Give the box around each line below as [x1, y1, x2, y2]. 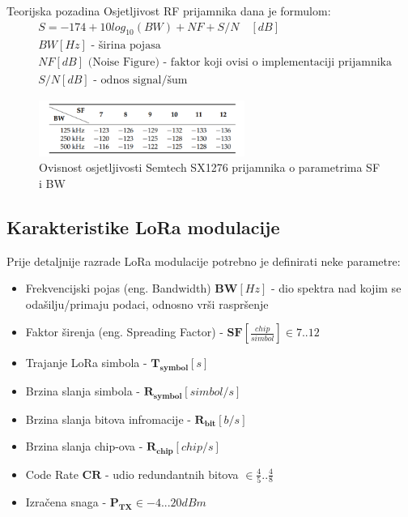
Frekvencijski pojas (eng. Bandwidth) [25, 280, 211, 297]
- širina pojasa [91, 40, 161, 52]
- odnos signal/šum [93, 74, 188, 86]
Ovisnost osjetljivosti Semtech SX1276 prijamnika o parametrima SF [39, 159, 380, 176]
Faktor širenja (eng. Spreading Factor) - [25, 323, 223, 340]
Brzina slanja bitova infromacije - [25, 410, 191, 427]
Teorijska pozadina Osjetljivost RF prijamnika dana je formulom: [6, 2, 331, 19]
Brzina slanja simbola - [25, 382, 140, 399]
